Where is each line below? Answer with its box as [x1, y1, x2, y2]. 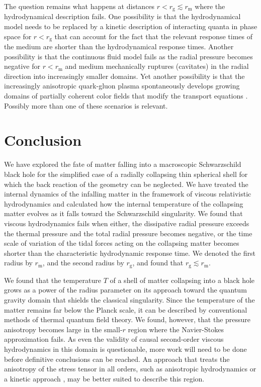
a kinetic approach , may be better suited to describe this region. [4, 373, 205, 383]
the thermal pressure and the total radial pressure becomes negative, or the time [4, 228, 252, 238]
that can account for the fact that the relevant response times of [54, 31, 252, 41]
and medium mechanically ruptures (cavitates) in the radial [65, 61, 249, 71]
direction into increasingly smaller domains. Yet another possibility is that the [4, 70, 245, 81]
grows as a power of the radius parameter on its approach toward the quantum [4, 284, 247, 295]
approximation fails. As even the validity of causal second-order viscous [4, 334, 224, 344]
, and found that [132, 257, 184, 268]
